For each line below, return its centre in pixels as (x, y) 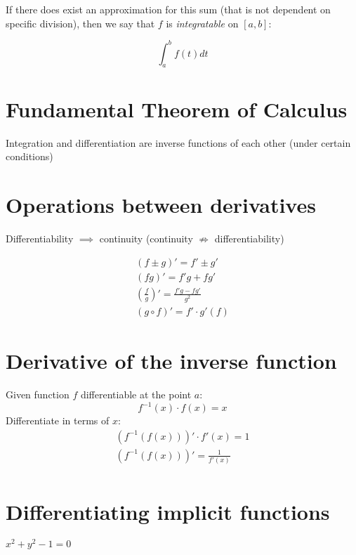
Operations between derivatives (161, 204)
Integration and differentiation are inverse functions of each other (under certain (178, 142)
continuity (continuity (146, 238)
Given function (38, 394)
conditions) (29, 156)
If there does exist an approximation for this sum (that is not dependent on (168, 9)
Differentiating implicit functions (168, 512)
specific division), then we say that (80, 23)
